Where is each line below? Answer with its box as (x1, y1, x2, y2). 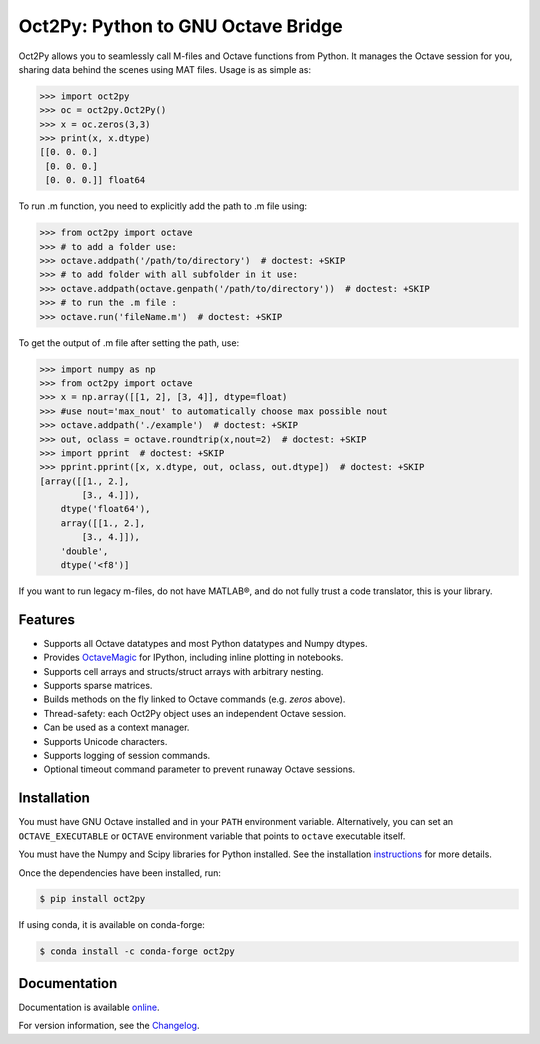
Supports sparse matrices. (43, 680, 153, 692)
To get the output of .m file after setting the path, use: (18, 336, 240, 349)
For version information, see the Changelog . (18, 1020, 200, 1032)
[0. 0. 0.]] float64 (45, 175, 146, 186)
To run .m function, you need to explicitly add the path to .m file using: (18, 200, 308, 212)
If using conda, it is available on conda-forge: (18, 919, 205, 931)
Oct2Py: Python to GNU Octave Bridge (18, 15, 344, 37)
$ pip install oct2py (39, 893, 146, 905)
